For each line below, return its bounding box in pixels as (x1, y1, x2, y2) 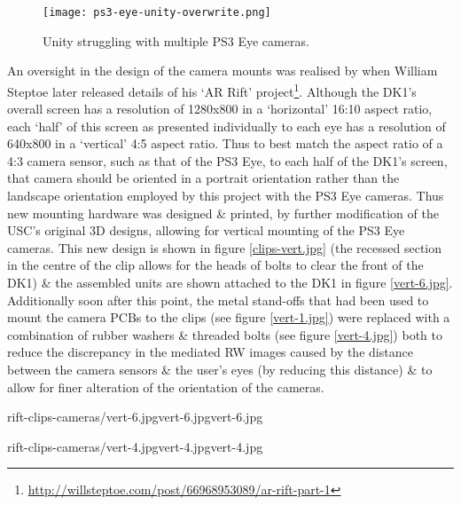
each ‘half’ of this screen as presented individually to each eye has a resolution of (7, 116, 446, 135)
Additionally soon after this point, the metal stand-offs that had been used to (7, 290, 429, 309)
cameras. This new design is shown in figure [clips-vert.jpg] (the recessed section (7, 238, 442, 256)
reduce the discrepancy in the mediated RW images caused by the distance (7, 343, 413, 361)
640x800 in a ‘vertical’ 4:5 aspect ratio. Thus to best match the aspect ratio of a (7, 134, 443, 153)
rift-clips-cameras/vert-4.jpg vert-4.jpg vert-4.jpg (7, 437, 263, 455)
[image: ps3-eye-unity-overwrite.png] (43, 6, 271, 19)
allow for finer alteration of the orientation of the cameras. (7, 377, 324, 396)
